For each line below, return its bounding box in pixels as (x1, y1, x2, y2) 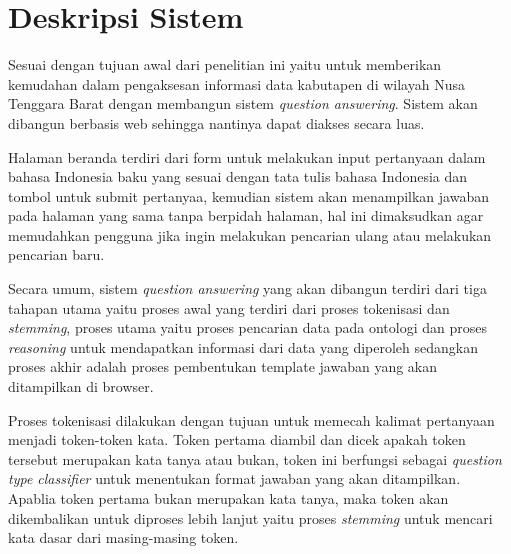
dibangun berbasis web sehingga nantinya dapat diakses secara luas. (8, 112, 425, 133)
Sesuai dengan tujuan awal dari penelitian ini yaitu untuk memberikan (8, 54, 442, 75)
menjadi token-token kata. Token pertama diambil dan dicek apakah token (8, 429, 466, 450)
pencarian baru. (8, 244, 105, 265)
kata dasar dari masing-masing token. (8, 527, 239, 548)
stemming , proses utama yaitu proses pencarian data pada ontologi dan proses (8, 317, 487, 338)
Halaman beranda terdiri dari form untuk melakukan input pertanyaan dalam (8, 146, 486, 167)
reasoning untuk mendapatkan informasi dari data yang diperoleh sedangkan (8, 336, 479, 357)
